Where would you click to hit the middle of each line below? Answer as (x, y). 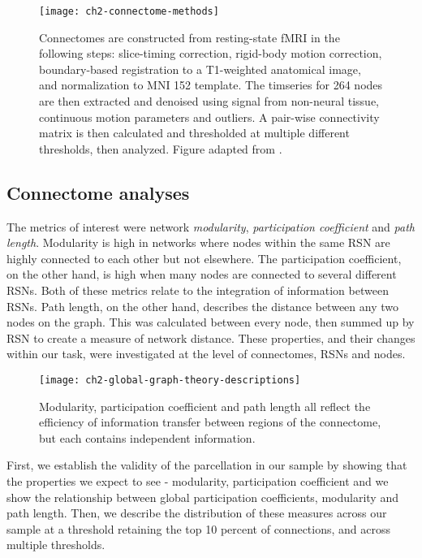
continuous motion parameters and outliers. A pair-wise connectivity (209, 117)
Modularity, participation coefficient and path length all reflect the (205, 406)
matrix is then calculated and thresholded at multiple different (194, 133)
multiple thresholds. (56, 545)
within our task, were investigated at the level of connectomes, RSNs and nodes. (206, 354)
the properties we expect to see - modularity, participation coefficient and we (198, 480)
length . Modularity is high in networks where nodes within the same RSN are (198, 242)
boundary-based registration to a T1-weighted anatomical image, (200, 69)
